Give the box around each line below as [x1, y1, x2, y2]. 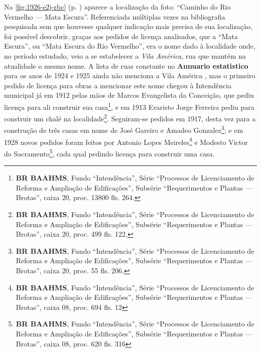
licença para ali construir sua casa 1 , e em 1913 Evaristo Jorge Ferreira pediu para [4, 100, 254, 112]
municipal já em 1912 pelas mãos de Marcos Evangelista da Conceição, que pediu [4, 90, 254, 100]
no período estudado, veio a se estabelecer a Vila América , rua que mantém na [4, 50, 246, 61]
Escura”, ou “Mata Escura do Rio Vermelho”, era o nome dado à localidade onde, [4, 41, 255, 51]
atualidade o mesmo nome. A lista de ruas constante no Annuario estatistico [4, 60, 248, 71]
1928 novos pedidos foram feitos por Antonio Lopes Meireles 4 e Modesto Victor [4, 135, 248, 147]
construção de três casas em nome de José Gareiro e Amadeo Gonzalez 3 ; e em [4, 123, 243, 135]
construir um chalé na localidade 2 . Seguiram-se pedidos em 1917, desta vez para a [4, 112, 256, 123]
